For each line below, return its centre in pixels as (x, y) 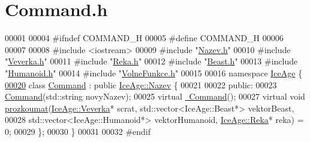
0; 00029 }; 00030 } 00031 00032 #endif (78, 131)
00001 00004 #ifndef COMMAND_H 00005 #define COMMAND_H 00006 (144, 38)
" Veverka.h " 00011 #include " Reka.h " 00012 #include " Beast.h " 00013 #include (151, 61)
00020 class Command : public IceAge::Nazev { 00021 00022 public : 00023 (141, 84)
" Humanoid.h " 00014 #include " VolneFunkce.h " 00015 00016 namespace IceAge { (154, 72)
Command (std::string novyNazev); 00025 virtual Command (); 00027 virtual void (155, 96)
